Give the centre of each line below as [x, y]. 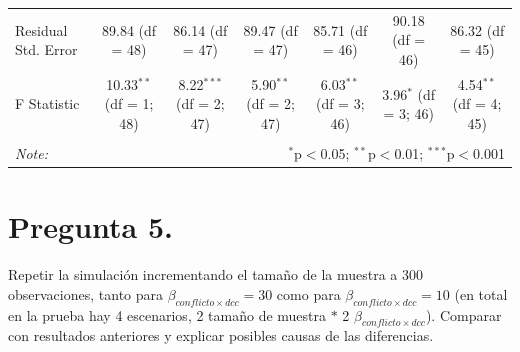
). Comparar [463, 314]
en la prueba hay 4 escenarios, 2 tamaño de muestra [167, 314]
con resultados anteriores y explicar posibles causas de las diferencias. [221, 335]
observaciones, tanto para [86, 293]
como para [308, 293]
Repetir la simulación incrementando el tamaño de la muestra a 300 [215, 274]
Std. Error [46, 49]
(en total [481, 293]
